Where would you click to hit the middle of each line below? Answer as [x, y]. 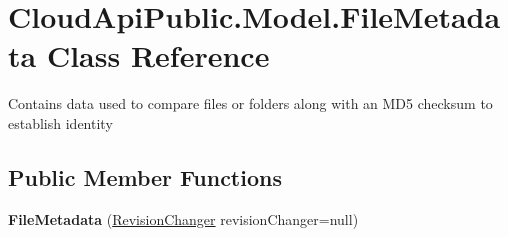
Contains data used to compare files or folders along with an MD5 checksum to [250, 103]
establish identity [60, 122]
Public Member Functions [145, 176]
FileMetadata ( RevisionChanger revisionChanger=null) [183, 218]
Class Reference [158, 55]
